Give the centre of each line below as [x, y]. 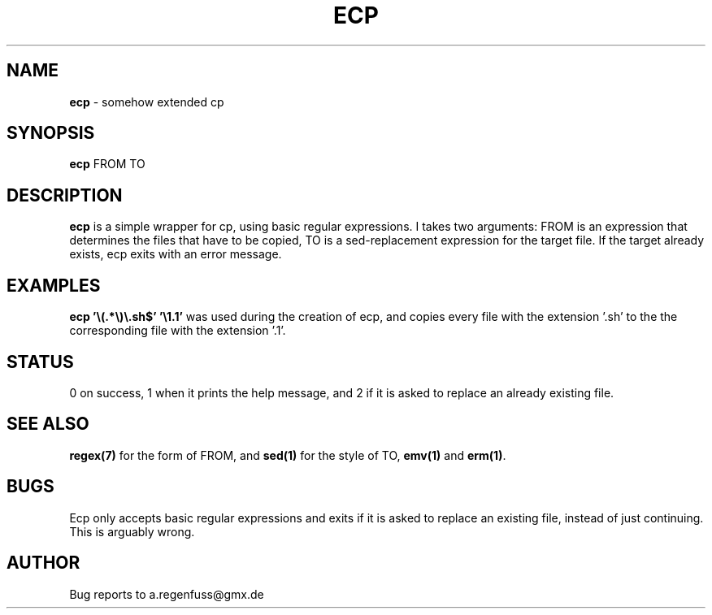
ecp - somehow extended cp [147, 102]
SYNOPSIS [51, 133]
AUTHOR [43, 563]
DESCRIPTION [65, 195]
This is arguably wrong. [132, 531]
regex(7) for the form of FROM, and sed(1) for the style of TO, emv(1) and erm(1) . [288, 455]
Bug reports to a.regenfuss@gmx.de [167, 594]
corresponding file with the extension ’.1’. [178, 331]
